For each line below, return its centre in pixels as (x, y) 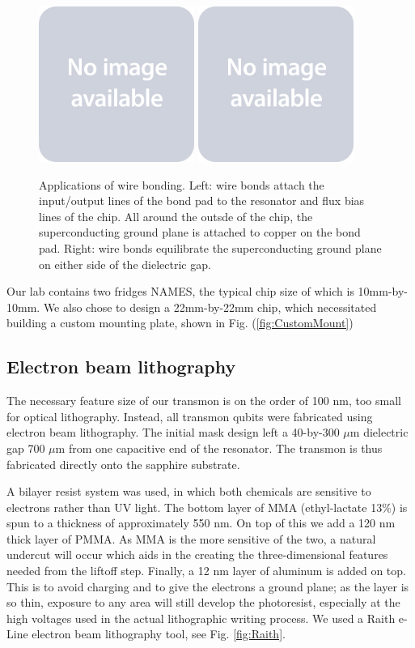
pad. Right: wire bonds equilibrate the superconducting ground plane (210, 247)
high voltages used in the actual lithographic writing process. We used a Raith (201, 618)
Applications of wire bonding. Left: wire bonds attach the (182, 184)
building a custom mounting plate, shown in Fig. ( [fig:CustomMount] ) (180, 323)
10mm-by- (383, 291)
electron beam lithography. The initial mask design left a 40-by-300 (173, 432)
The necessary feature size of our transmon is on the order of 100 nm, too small (204, 401)
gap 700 (26, 448)
